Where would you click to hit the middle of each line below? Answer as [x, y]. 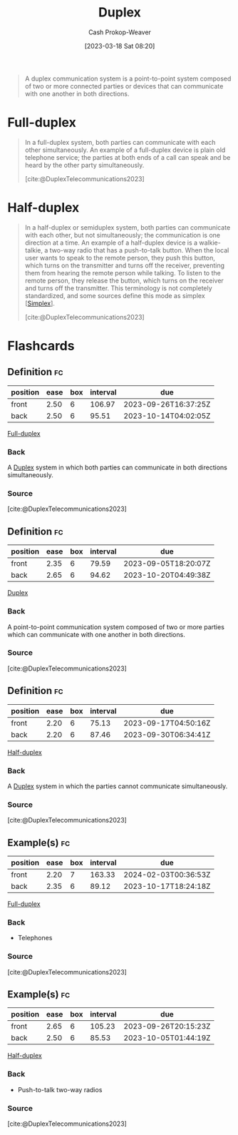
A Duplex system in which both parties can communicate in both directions [118, 467]
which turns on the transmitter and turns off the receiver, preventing [124, 265]
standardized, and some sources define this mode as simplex [115, 295]
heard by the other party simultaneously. [84, 165]
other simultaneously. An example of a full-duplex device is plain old [125, 150]
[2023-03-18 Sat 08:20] [120, 46]
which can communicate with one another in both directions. [96, 634]
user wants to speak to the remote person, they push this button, [120, 258]
